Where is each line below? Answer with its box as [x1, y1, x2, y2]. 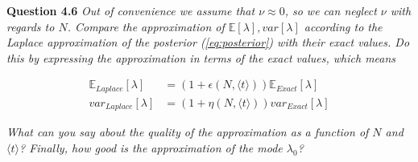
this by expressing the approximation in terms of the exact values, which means [6, 49, 396, 66]
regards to [6, 18, 55, 34]
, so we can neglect [284, 2, 377, 18]
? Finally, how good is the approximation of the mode [19, 139, 283, 156]
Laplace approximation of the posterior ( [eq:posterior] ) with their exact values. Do [6, 34, 410, 51]
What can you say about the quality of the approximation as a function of [6, 124, 369, 140]
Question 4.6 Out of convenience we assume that [6, 2, 255, 18]
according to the [304, 18, 383, 34]
